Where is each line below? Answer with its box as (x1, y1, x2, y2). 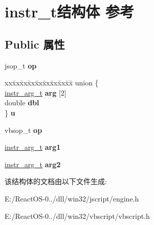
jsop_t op (5, 60, 37, 71)
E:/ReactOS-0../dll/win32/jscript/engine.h (5, 193, 139, 204)
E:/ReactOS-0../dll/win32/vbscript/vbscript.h (5, 210, 150, 221)
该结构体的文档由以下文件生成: (5, 176, 107, 187)
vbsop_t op (5, 124, 42, 135)
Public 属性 (5, 36, 65, 52)
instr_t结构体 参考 (5, 1, 134, 22)
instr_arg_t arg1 (5, 142, 61, 152)
